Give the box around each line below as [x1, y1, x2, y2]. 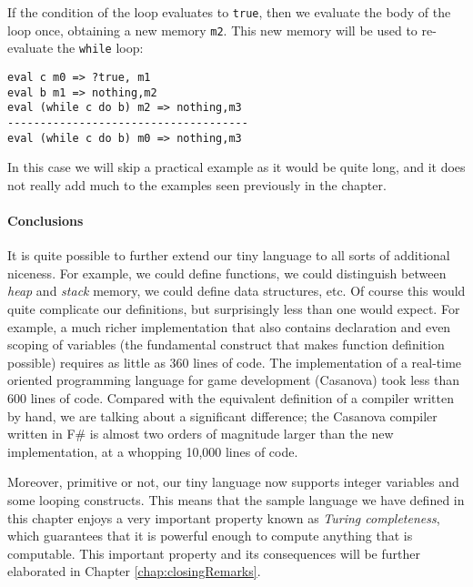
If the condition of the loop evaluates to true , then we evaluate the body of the [7, 3, 451, 21]
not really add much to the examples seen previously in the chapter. [7, 175, 387, 194]
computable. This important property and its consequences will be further [7, 543, 420, 562]
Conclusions [7, 211, 84, 230]
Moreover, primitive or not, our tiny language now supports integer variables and [7, 472, 459, 491]
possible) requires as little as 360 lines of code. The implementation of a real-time [7, 352, 462, 371]
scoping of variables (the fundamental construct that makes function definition [7, 335, 445, 354]
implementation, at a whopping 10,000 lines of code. [7, 441, 298, 460]
